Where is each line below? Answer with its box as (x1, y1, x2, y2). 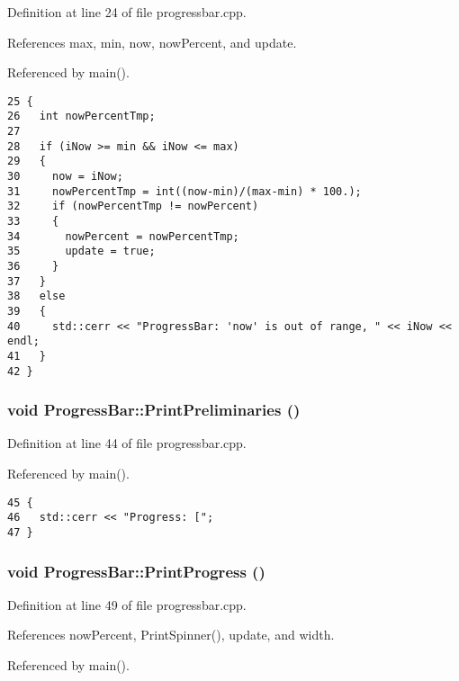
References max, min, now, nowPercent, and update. (7, 32, 297, 51)
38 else (7, 290, 66, 303)
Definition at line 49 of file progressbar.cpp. (7, 595, 247, 614)
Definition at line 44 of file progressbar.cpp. (7, 434, 247, 453)
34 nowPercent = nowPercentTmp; (7, 229, 239, 243)
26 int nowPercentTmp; (7, 110, 156, 123)
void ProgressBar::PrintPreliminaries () (7, 399, 301, 421)
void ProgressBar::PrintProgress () (7, 560, 265, 582)
